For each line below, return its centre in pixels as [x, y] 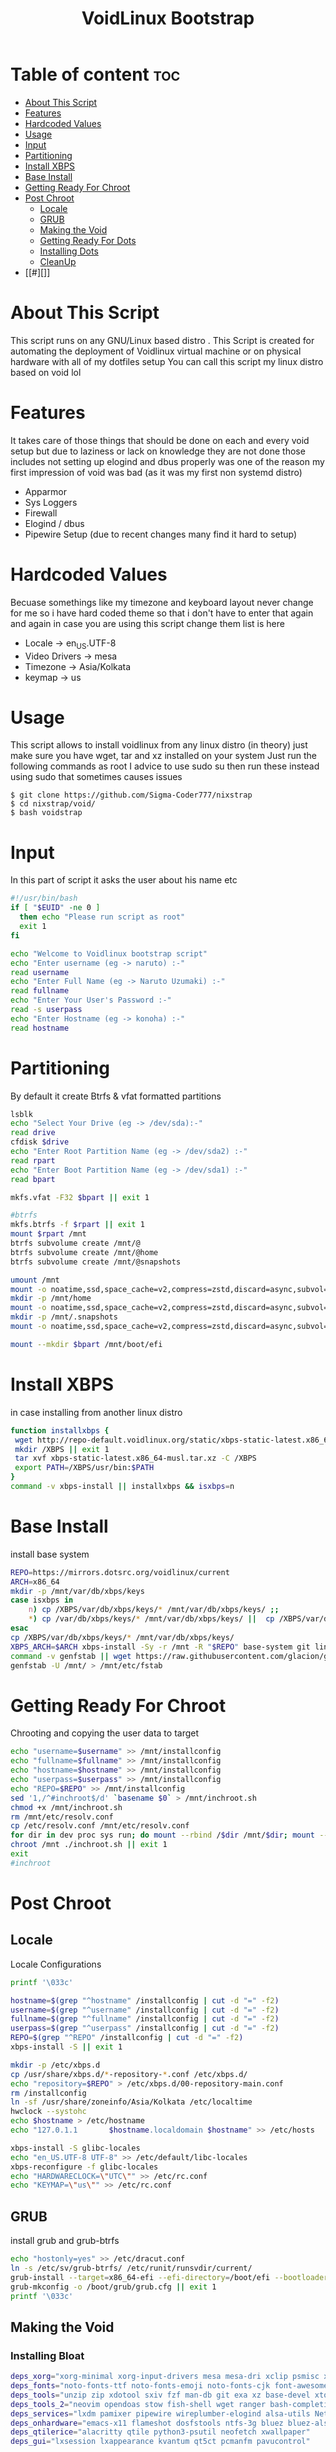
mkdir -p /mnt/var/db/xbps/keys [77, 1591]
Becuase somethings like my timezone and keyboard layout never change [162, 602]
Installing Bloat [47, 2355]
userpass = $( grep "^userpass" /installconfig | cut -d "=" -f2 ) [145, 2028]
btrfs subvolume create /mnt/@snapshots [96, 1262]
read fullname [40, 991]
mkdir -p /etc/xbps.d [55, 2065]
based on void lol [46, 372]
